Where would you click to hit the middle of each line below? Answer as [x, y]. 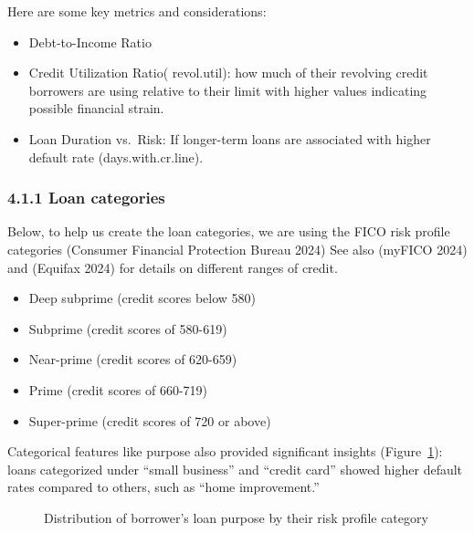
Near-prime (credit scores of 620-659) [133, 359]
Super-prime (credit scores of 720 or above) [150, 420]
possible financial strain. [96, 108]
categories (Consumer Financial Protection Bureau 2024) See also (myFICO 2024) [237, 249]
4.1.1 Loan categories [86, 198]
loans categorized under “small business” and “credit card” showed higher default [235, 469]
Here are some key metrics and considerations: [137, 11]
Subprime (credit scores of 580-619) [128, 328]
